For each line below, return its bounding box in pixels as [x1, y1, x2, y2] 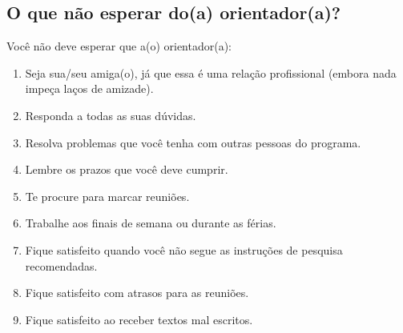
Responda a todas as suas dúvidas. [25, 106, 196, 123]
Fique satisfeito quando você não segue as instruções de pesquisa [25, 241, 343, 258]
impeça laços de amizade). [25, 80, 154, 97]
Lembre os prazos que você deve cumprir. [25, 161, 228, 178]
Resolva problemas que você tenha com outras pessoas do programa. [25, 134, 361, 150]
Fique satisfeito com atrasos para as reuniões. [25, 284, 249, 301]
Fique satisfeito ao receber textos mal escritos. [25, 311, 253, 327]
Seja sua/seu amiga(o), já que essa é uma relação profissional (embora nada [25, 64, 397, 81]
